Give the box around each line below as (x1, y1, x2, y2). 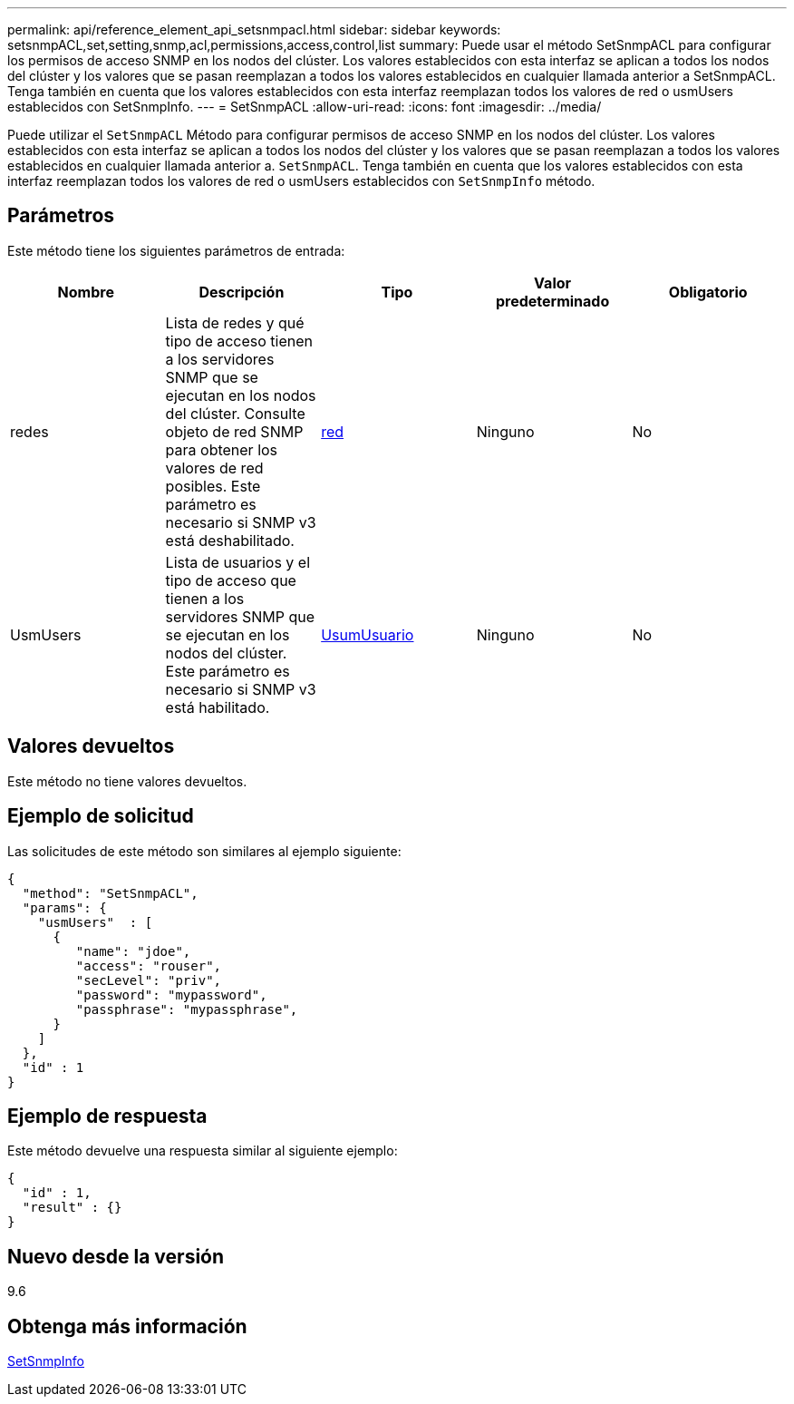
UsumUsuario (321, 625, 414, 644)
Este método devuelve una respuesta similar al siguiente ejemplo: (7, 1143, 398, 1159)
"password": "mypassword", (75, 987, 267, 1002)
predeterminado (495, 291, 610, 310)
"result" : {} (22, 1200, 122, 1215)
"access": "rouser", (75, 958, 222, 973)
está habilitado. (165, 697, 270, 717)
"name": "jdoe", (75, 943, 191, 959)
